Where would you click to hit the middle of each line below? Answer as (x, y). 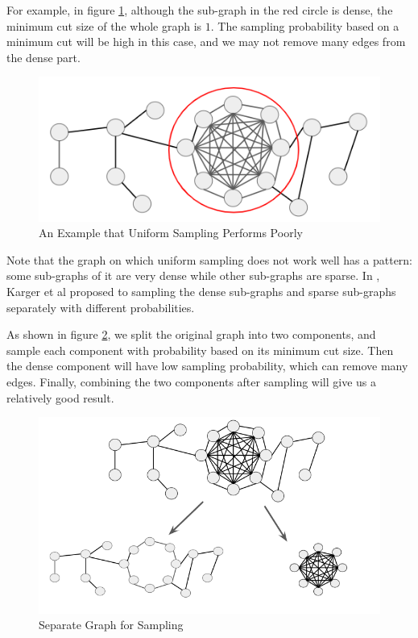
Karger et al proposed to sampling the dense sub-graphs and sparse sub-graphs (201, 291)
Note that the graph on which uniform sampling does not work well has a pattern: (210, 259)
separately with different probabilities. (101, 307)
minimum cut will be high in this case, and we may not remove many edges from (206, 42)
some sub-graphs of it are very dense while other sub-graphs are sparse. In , (193, 275)
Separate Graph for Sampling (111, 625)
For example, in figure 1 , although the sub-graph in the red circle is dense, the (200, 10)
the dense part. (43, 57)
